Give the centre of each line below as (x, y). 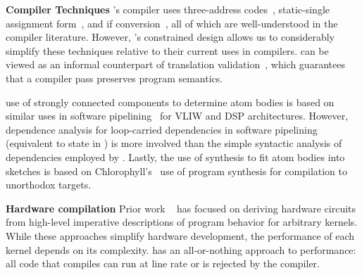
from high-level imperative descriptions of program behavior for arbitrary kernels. (182, 222)
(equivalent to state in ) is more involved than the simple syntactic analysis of (174, 143)
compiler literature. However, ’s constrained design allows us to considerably (170, 37)
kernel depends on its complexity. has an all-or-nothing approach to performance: (181, 249)
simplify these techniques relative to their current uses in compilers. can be (167, 50)
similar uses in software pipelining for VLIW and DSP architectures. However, (177, 116)
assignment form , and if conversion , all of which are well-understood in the (172, 23)
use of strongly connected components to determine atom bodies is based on (170, 102)
